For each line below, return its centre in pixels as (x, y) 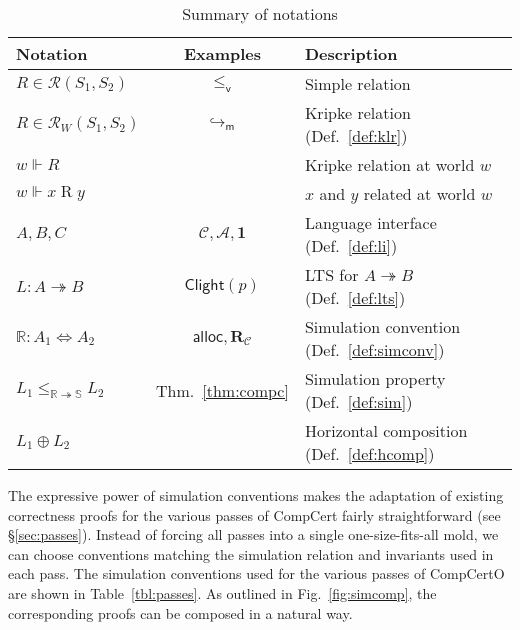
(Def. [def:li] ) (351, 245)
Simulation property (375, 378)
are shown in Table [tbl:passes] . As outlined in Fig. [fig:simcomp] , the (222, 592)
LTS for (331, 274)
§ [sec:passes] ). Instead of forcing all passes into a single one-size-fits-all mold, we (253, 534)
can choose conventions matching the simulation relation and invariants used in (251, 553)
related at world (419, 193)
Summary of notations (260, 13)
